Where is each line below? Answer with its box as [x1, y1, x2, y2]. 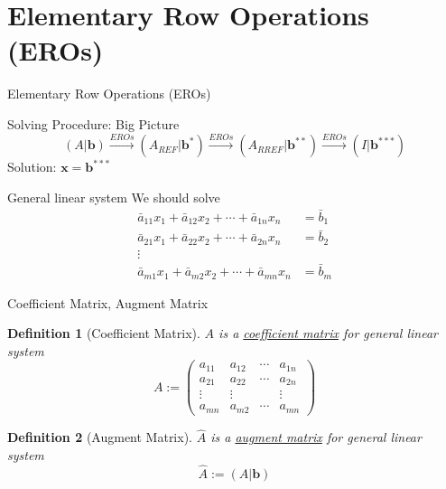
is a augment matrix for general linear [210, 428, 422, 447]
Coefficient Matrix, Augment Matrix [7, 293, 209, 312]
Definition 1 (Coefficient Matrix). [7, 324, 200, 343]
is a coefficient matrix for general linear [218, 324, 438, 343]
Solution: [7, 157, 57, 176]
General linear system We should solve [7, 187, 220, 206]
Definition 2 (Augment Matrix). [7, 428, 192, 447]
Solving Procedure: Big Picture [7, 114, 180, 133]
